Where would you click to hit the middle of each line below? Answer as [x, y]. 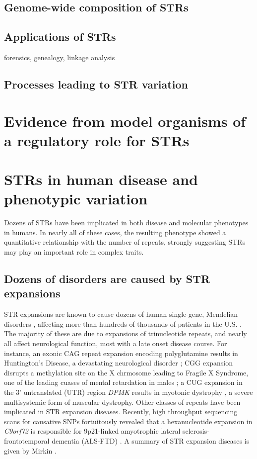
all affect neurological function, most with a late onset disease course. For [116, 343]
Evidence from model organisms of [125, 121]
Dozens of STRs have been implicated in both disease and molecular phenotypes [126, 223]
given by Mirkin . [30, 450]
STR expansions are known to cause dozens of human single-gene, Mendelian [121, 314]
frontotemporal [27, 440]
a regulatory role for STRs [97, 140]
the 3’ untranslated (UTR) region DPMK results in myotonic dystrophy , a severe [128, 392]
